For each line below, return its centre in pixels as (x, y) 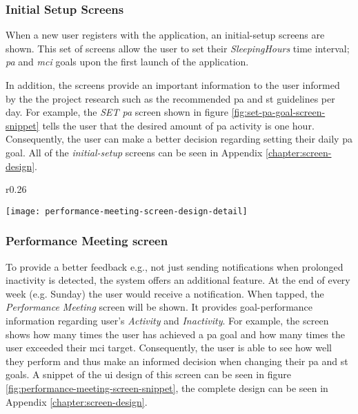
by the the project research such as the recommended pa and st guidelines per (170, 98)
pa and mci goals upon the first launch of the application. (127, 62)
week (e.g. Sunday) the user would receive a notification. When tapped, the (165, 293)
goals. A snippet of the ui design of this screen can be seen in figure (148, 374)
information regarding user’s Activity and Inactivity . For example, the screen (167, 320)
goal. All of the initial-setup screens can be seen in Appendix (134, 152)
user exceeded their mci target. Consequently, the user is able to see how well (169, 348)
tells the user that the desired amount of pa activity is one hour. (178, 125)
